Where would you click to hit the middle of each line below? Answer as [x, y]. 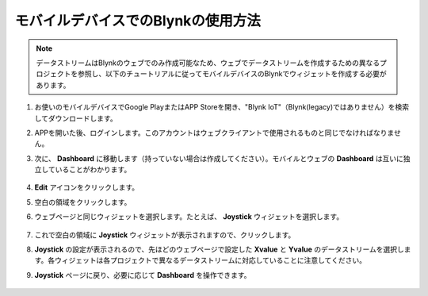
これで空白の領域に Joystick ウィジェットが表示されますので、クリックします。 [165, 235]
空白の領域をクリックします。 [83, 202]
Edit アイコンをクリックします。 [87, 187]
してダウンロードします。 [76, 118]
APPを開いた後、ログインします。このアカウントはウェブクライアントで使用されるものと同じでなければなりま [214, 133]
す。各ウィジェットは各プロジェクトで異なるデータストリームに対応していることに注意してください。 [200, 260]
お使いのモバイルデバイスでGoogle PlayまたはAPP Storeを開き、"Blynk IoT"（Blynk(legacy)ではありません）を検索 [222, 107]
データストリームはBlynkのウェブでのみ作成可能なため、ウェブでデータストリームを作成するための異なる [208, 63]
